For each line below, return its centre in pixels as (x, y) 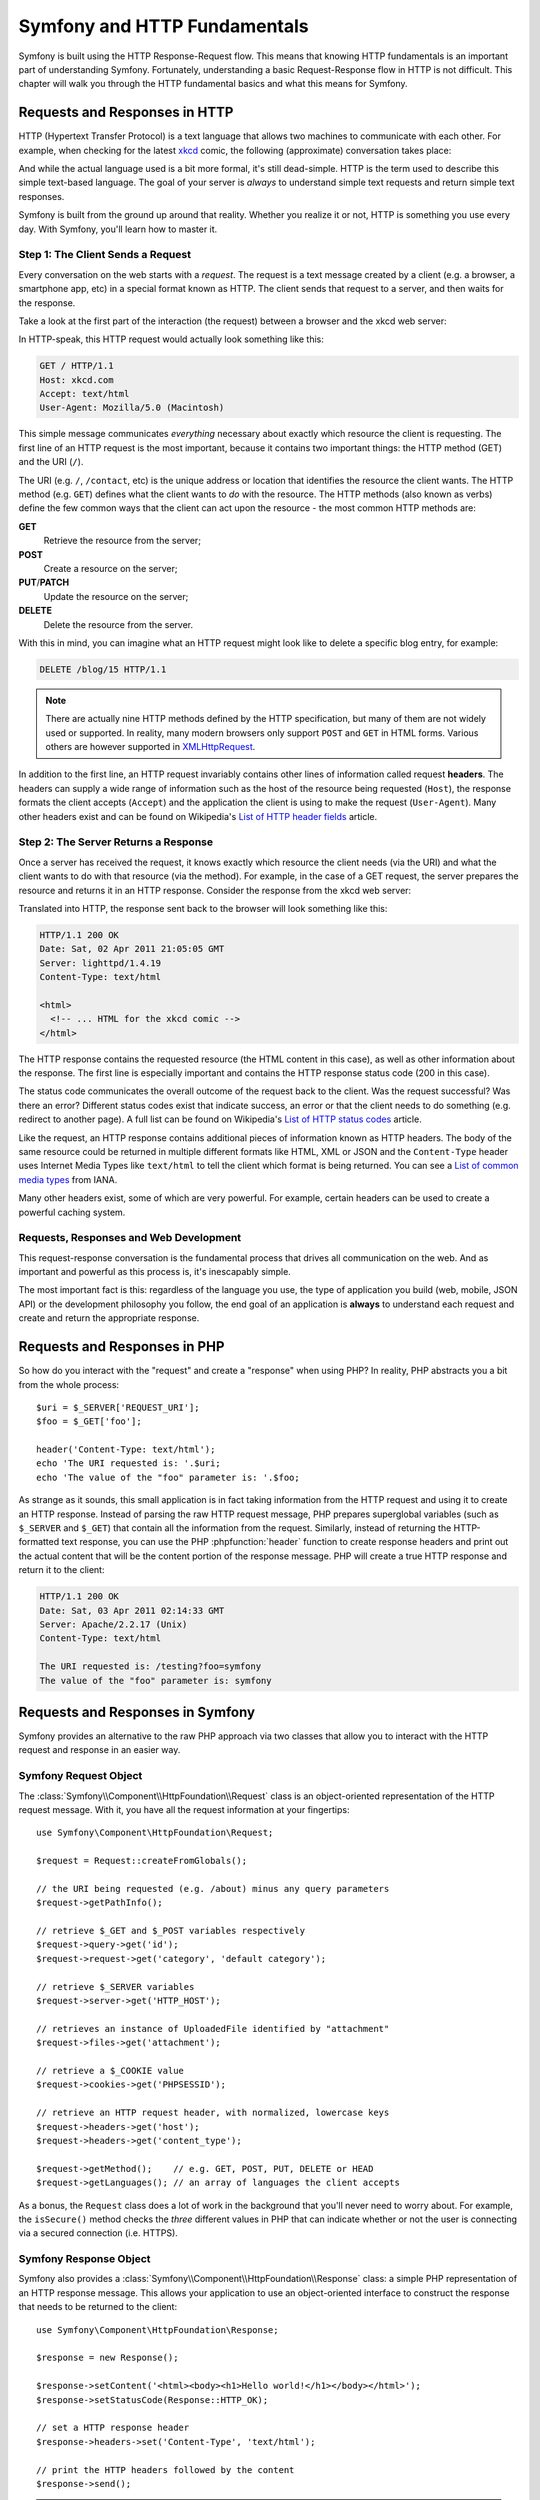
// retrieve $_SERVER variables (115, 1986)
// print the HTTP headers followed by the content (165, 2469)
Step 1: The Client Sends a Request (105, 255)
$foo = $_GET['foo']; (89, 1421)
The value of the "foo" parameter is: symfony (155, 1680)
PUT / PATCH (44, 582)
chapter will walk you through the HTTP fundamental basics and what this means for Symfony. (213, 84)
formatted (39, 1542)
